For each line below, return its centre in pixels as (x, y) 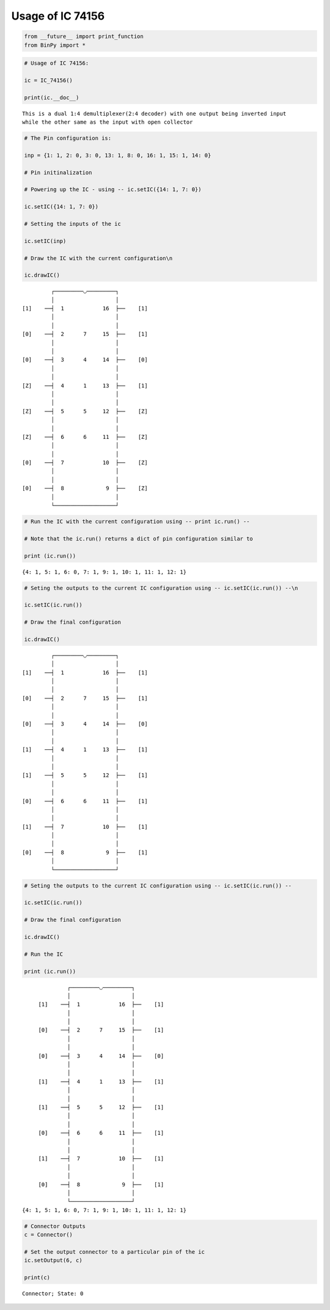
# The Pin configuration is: (68, 138)
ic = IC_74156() (49, 80)
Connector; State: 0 (53, 1293)
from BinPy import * (55, 45)
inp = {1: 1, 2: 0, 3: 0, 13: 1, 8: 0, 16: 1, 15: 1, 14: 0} (118, 155)
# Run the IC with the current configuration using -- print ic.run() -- (137, 522)
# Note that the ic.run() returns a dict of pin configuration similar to (139, 538)
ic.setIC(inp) (45, 241)
